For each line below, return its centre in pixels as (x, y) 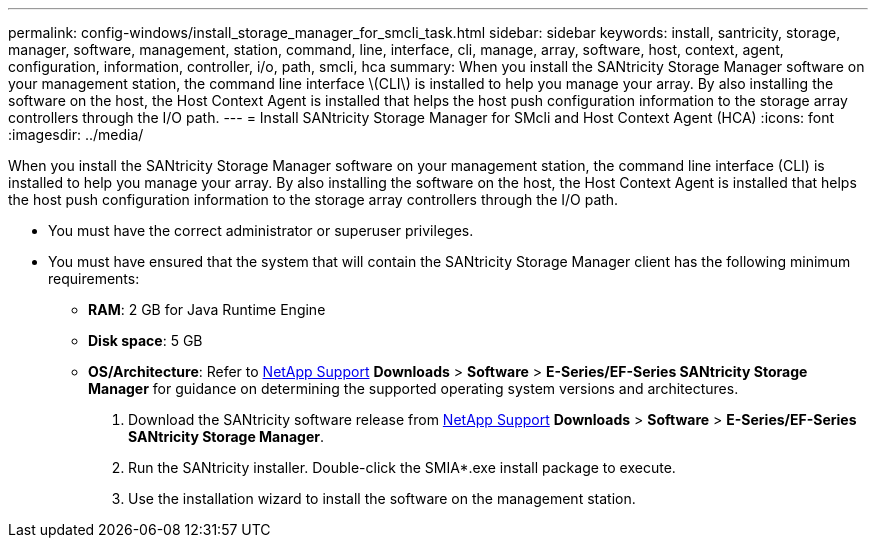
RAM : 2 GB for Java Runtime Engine (207, 309)
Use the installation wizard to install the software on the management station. (382, 498)
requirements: (94, 278)
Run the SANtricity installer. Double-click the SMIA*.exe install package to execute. (402, 467)
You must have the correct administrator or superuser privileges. (261, 230)
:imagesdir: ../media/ (76, 134)
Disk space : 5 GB (145, 340)
